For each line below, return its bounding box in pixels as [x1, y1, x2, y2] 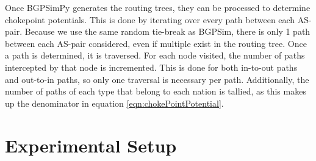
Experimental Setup [5, 132, 177, 157]
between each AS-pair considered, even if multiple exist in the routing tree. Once [5, 37, 307, 49]
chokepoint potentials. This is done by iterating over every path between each [5, 13, 295, 26]
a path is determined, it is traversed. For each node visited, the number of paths [5, 49, 305, 62]
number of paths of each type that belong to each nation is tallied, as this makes [5, 85, 306, 98]
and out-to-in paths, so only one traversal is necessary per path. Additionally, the [5, 73, 309, 85]
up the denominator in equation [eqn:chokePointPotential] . [5, 96, 224, 109]
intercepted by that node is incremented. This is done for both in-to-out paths [5, 60, 298, 73]
